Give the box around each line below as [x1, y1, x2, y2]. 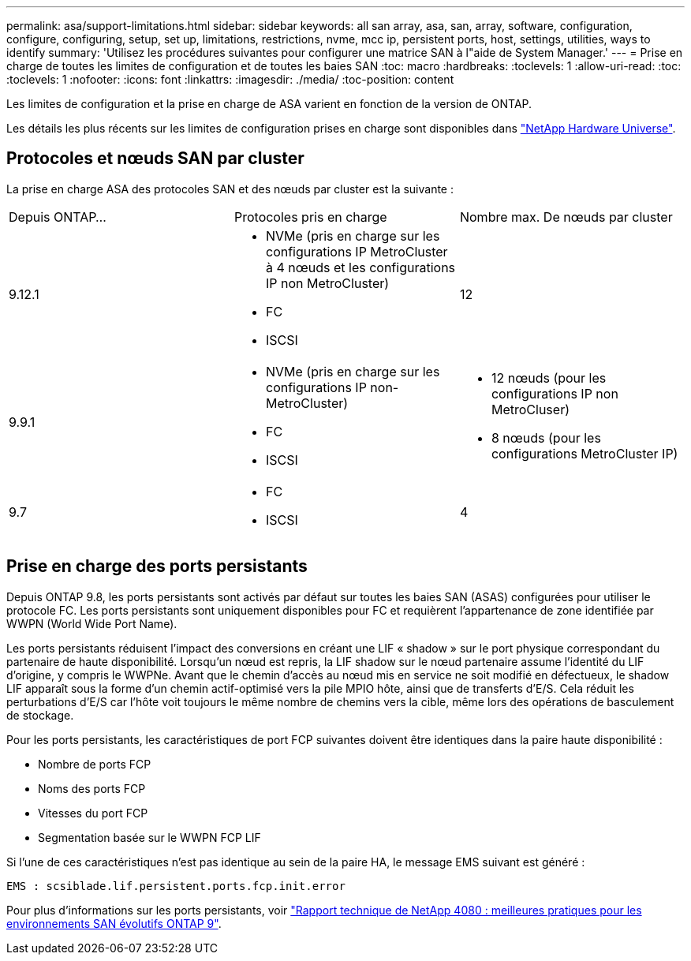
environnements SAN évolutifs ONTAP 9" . [6, 916, 222, 930]
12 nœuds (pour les [491, 369, 607, 386]
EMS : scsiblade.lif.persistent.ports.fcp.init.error [6, 879, 345, 892]
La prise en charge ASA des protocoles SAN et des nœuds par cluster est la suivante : [6, 181, 454, 196]
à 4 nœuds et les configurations [265, 259, 456, 275]
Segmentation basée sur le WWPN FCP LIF [38, 830, 261, 844]
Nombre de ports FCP [38, 757, 151, 771]
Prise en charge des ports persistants [6, 556, 308, 577]
